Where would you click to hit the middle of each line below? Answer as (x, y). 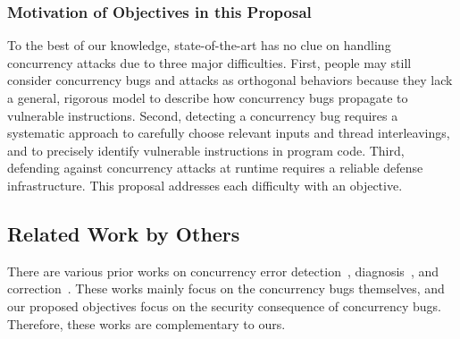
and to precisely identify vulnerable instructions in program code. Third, (206, 150)
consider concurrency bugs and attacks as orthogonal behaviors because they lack (230, 80)
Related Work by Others (124, 233)
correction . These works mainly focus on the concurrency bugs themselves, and (226, 288)
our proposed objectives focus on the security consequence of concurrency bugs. (224, 305)
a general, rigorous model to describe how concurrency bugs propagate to (208, 97)
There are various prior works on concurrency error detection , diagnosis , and (223, 271)
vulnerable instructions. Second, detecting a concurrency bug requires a (203, 115)
